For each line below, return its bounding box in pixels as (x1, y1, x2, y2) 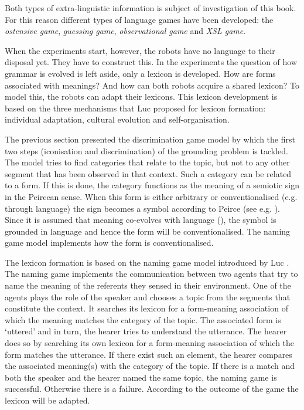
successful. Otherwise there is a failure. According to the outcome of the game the (5, 382, 299, 395)
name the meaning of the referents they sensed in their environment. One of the (5, 279, 291, 292)
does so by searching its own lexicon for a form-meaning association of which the (5, 337, 295, 349)
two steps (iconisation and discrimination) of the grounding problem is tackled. (5, 144, 288, 157)
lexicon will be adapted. (5, 394, 90, 406)
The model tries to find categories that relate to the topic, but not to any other (5, 156, 290, 168)
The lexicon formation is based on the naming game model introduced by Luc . (5, 256, 289, 268)
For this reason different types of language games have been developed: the (5, 13, 274, 25)
